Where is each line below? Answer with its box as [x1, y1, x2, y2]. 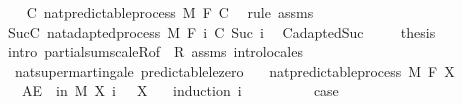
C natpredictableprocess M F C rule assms [26, 2, 314, 22]
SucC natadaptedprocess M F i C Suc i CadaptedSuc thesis [7, 21, 436, 42]
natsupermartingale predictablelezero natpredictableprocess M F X [14, 60, 455, 81]
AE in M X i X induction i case [21, 80, 339, 101]
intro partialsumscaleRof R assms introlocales [7, 41, 303, 62]
